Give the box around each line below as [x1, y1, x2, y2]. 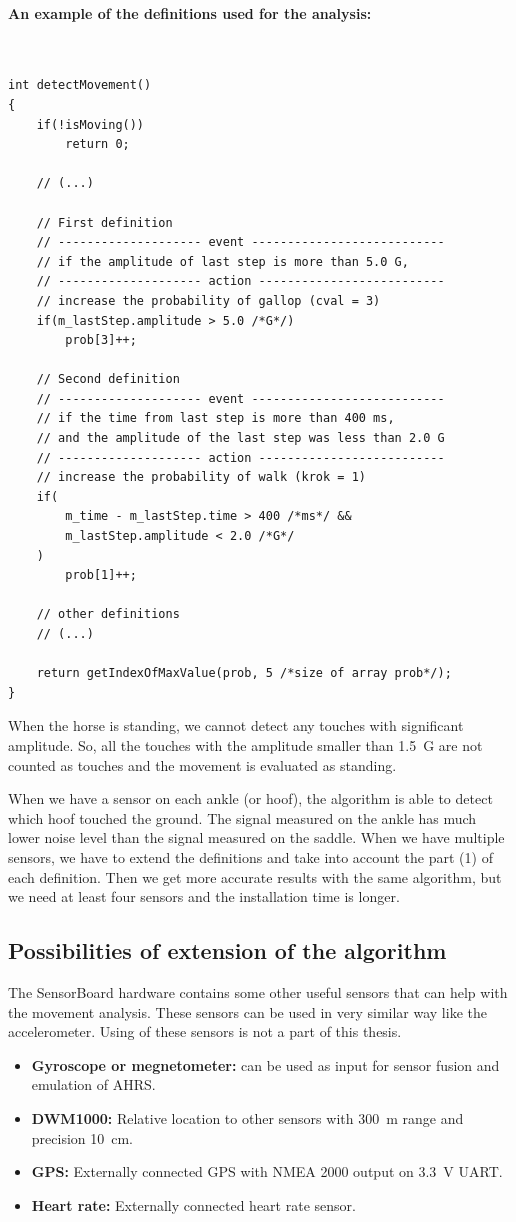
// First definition [36, 215, 173, 230]
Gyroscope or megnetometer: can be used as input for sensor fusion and [31, 1054, 500, 1075]
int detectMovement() [8, 78, 152, 93]
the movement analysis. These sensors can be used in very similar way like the [8, 1001, 487, 1022]
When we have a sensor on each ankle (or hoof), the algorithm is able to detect [8, 788, 493, 809]
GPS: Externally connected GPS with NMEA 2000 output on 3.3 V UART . [31, 1161, 503, 1182]
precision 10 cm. [31, 1127, 134, 1148]
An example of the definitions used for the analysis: [8, 2, 372, 23]
